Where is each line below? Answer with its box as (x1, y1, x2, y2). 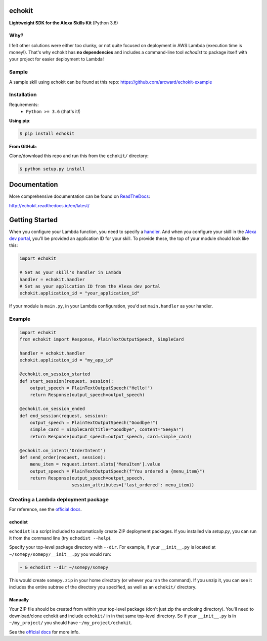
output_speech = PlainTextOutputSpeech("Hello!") (30, 385, 153, 391)
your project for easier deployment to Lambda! (9, 56, 104, 62)
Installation (9, 91, 37, 98)
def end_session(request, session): (19, 413, 109, 418)
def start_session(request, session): (19, 378, 114, 384)
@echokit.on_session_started (19, 371, 90, 377)
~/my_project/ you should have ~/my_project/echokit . (9, 620, 133, 626)
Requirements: (9, 102, 39, 108)
